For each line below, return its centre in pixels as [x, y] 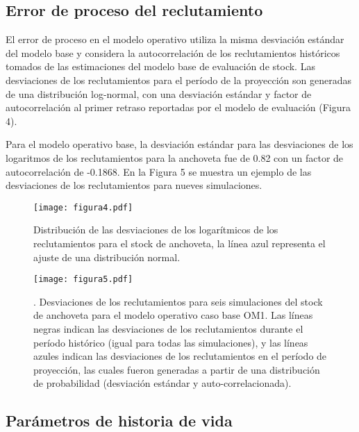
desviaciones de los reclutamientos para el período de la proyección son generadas [179, 80]
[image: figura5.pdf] [83, 280]
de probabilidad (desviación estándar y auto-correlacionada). [162, 383]
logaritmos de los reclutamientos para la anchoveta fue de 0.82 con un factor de [175, 157]
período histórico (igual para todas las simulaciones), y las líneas [171, 342]
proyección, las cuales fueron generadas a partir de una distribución [177, 369]
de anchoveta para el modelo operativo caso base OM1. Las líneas [173, 315]
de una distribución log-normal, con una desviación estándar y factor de [159, 93]
